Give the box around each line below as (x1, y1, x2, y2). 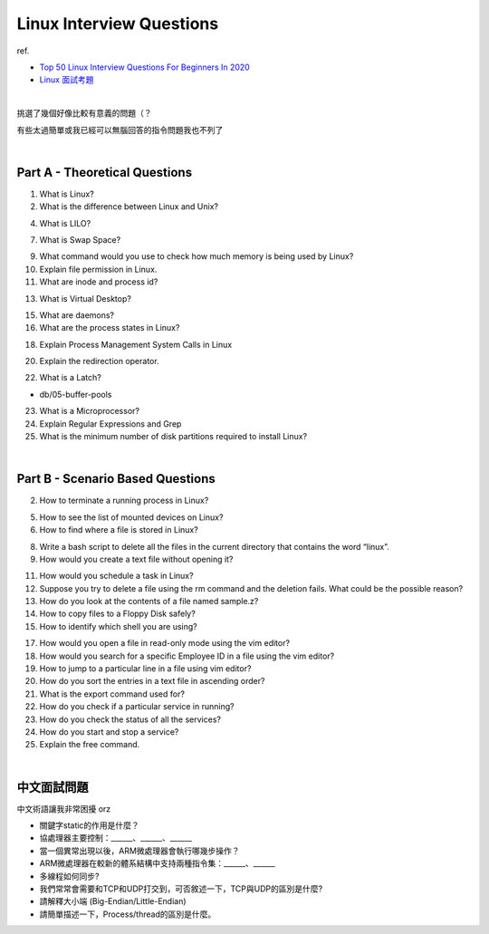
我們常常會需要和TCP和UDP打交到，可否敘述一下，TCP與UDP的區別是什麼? (39, 883, 323, 894)
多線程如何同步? (39, 871, 100, 881)
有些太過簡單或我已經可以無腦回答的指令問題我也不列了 (16, 124, 224, 135)
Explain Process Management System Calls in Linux (39, 339, 233, 350)
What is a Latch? (39, 372, 101, 383)
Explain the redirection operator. (39, 356, 159, 367)
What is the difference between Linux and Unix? (39, 201, 219, 212)
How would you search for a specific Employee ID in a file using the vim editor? (39, 650, 335, 661)
